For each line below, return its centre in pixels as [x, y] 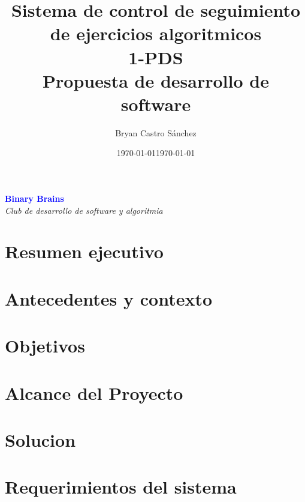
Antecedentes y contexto [109, 298]
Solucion [40, 439]
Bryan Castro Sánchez [156, 132]
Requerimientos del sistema [121, 487]
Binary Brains [34, 198]
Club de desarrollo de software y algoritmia [84, 210]
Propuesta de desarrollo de [156, 80]
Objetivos [45, 346]
